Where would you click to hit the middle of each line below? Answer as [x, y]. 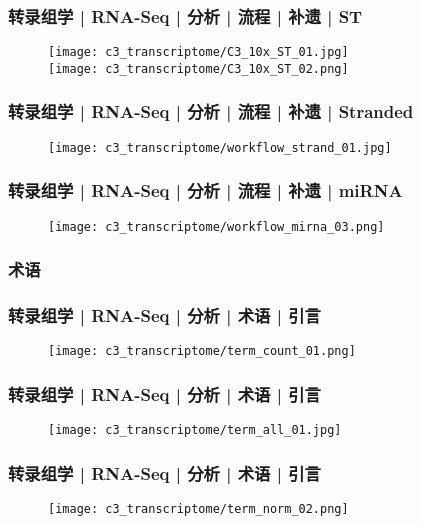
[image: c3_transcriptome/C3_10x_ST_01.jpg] [198, 52]
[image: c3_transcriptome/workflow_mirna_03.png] [216, 226]
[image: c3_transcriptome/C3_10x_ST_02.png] [198, 68]
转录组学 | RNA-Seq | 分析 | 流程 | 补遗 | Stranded [211, 111]
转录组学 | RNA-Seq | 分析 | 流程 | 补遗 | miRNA [205, 190]
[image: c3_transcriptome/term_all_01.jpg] [195, 430]
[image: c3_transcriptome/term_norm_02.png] [198, 509]
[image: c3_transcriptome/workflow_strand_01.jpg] [220, 147]
